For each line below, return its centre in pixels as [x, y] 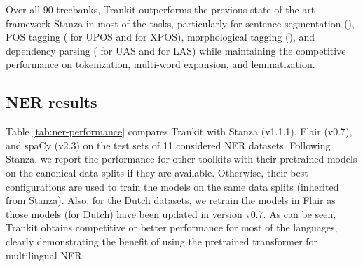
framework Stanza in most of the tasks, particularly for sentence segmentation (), [180, 23]
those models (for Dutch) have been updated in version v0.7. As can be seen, [171, 213]
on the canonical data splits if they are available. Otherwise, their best [157, 172]
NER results [52, 102]
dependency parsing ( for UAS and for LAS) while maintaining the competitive [176, 50]
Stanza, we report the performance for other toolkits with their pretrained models [181, 159]
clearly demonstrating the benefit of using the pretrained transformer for [162, 241]
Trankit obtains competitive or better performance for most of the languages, [172, 227]
